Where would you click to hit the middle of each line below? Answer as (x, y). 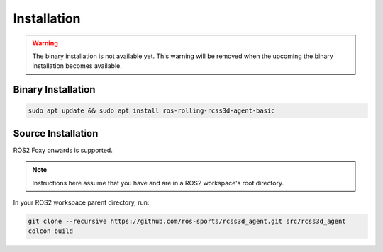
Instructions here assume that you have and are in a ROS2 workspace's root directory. (158, 183)
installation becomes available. (77, 66)
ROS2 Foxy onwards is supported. (63, 150)
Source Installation (56, 133)
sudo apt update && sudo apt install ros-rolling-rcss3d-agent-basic (151, 111)
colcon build (51, 231)
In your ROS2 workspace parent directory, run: (81, 202)
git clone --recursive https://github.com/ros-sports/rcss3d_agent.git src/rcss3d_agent (187, 221)
